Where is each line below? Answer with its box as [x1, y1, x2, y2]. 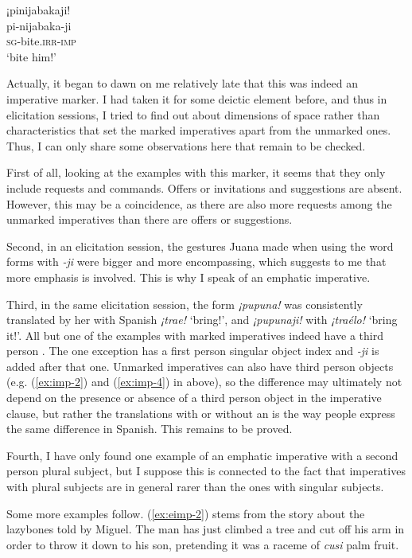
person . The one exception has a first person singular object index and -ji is [6, 342, 379, 359]
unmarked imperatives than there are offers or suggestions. [6, 211, 293, 228]
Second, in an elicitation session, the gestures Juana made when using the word [6, 237, 394, 254]
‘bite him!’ [6, 48, 57, 64]
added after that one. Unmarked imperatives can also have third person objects [6, 357, 394, 374]
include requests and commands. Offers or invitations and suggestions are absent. [6, 179, 402, 196]
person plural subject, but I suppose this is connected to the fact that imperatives [6, 462, 406, 479]
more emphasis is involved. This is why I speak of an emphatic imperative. [6, 268, 371, 285]
